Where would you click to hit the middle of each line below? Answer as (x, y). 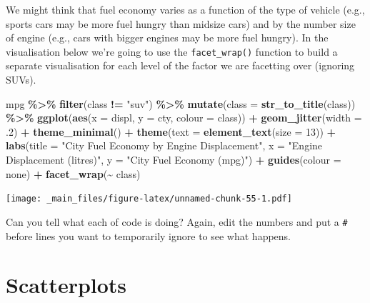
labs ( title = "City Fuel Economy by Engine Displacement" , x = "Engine (164, 145)
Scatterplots (66, 285)
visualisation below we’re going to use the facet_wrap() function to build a (172, 51)
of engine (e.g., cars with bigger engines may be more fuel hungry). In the (167, 38)
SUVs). (21, 80)
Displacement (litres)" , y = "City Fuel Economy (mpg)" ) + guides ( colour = (174, 159)
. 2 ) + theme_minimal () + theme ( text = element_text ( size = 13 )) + (171, 131)
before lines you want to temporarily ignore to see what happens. (148, 235)
